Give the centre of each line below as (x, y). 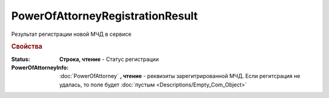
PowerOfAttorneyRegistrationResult (104, 16)
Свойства (27, 47)
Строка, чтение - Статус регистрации (109, 59)
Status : (21, 59)
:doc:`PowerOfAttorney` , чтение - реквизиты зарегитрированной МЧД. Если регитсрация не (180, 76)
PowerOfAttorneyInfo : (40, 68)
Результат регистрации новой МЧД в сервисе (71, 34)
